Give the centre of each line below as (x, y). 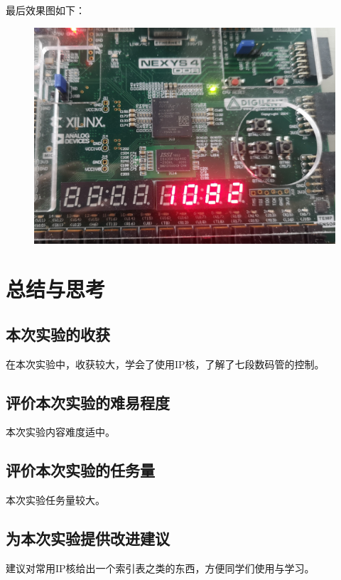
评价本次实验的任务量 (80, 470)
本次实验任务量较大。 (55, 500)
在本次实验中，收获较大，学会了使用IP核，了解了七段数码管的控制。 (165, 364)
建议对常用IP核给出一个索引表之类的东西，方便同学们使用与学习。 (160, 568)
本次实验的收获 (58, 334)
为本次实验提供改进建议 (88, 538)
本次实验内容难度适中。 (60, 432)
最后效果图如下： (45, 10)
